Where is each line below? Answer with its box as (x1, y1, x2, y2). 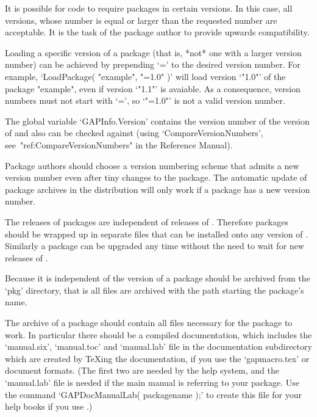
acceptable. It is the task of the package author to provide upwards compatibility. (5, 26, 310, 38)
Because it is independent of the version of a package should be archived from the (5, 272, 310, 285)
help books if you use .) (5, 400, 93, 413)
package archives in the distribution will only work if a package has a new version (5, 183, 310, 195)
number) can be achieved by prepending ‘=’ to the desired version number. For (5, 58, 301, 71)
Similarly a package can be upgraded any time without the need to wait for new (5, 239, 304, 252)
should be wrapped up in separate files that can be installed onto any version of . (5, 227, 308, 240)
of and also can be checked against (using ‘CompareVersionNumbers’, (5, 126, 263, 139)
